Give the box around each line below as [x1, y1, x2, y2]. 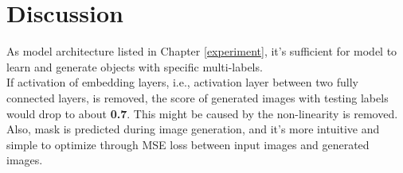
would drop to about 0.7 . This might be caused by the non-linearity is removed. [6, 105, 398, 121]
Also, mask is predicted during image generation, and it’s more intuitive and [6, 121, 380, 137]
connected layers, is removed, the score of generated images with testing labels [6, 89, 389, 106]
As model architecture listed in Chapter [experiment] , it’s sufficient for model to [6, 43, 397, 60]
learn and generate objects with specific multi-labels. [6, 58, 263, 75]
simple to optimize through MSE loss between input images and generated [6, 136, 370, 152]
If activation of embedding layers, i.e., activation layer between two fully [6, 74, 358, 90]
